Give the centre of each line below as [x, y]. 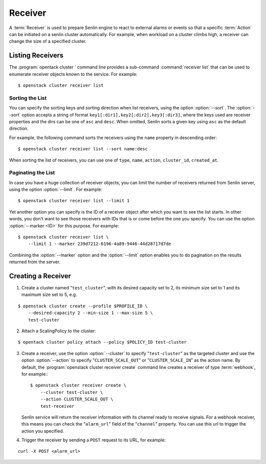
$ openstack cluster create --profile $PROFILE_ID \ [83, 306]
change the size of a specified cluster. [48, 41]
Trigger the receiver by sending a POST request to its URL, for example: [94, 440]
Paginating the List [32, 173]
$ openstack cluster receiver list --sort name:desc [83, 149]
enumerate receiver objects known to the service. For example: [73, 74]
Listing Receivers [36, 55]
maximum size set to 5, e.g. [49, 295]
